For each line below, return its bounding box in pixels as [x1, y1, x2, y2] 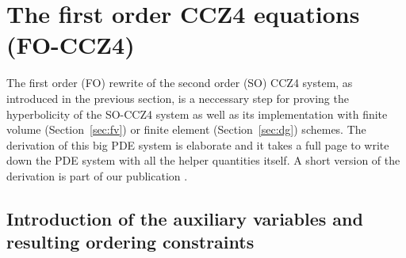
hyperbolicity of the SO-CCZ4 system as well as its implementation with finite [6, 105, 388, 122]
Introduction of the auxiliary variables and [6, 206, 363, 230]
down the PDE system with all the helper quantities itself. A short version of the [6, 152, 400, 169]
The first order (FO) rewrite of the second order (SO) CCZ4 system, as [6, 74, 353, 91]
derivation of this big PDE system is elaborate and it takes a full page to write [6, 136, 389, 153]
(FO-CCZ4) [6, 28, 135, 61]
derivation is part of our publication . [6, 167, 188, 184]
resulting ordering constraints [6, 230, 255, 254]
